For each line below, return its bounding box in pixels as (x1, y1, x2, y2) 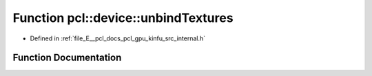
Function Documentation (12, 52, 122, 64)
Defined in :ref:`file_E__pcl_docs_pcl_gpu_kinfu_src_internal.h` (30, 34, 206, 42)
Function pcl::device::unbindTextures (12, 10, 234, 25)
